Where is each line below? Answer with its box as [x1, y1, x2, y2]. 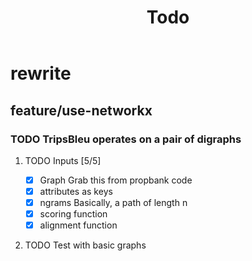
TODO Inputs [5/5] [24, 154, 102, 166]
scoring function [39, 208, 108, 220]
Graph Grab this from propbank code [39, 174, 193, 186]
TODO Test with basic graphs [24, 239, 147, 251]
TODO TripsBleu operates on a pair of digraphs [10, 132, 242, 146]
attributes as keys [39, 185, 113, 197]
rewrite [10, 62, 72, 85]
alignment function [39, 219, 118, 231]
